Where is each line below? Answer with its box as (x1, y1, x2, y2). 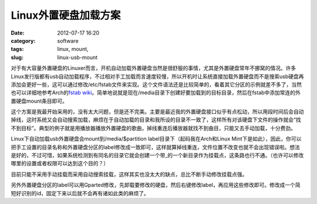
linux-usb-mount (57, 53, 98, 61)
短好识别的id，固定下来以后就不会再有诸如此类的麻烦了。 (11, 189, 149, 196)
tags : (11, 46, 24, 53)
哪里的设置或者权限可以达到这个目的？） (11, 160, 109, 167)
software (57, 37, 79, 44)
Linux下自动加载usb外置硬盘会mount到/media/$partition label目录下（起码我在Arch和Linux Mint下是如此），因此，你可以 (11, 135, 302, 142)
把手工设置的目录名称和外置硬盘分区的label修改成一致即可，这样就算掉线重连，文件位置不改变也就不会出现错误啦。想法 (11, 144, 301, 151)
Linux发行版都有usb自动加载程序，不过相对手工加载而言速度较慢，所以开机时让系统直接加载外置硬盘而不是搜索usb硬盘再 (11, 73, 304, 80)
